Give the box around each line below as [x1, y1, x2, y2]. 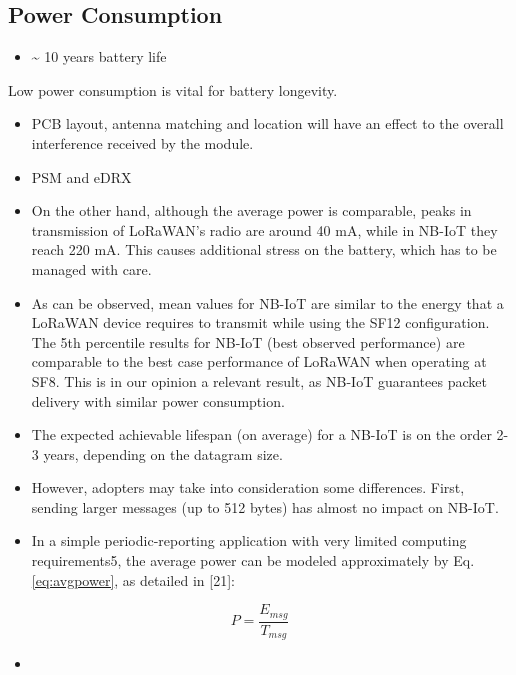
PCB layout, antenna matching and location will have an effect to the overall [31, 113, 504, 134]
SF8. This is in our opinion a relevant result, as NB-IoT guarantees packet [31, 370, 487, 391]
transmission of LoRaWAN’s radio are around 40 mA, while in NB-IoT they [31, 219, 498, 240]
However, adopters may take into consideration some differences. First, [31, 477, 465, 498]
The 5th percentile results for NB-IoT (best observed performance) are [31, 331, 465, 352]
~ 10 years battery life [31, 46, 167, 67]
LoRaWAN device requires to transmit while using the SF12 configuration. [31, 312, 490, 333]
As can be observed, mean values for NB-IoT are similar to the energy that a [31, 292, 504, 313]
